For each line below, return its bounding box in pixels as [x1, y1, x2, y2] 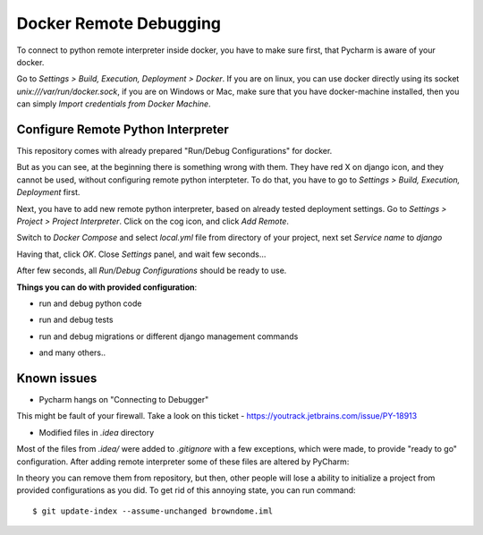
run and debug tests [38, 314, 114, 326]
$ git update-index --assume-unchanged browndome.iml [32, 505, 273, 516]
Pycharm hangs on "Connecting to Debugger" [38, 395, 209, 404]
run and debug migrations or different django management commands [38, 331, 299, 342]
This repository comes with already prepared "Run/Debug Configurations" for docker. [16, 146, 333, 157]
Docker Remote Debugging [16, 13, 222, 33]
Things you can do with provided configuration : [16, 282, 198, 293]
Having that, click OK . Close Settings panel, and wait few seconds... [16, 249, 267, 259]
